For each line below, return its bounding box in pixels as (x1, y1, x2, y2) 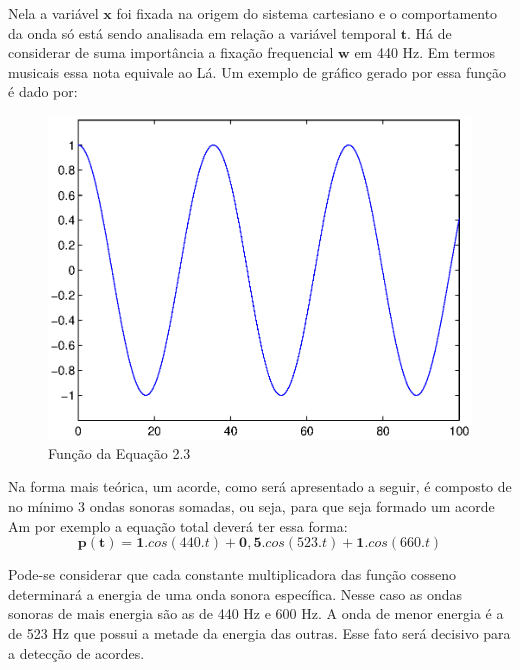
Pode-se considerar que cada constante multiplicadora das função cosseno (8, 564, 456, 585)
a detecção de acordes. (8, 642, 145, 663)
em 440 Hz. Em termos (354, 42, 496, 63)
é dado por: (8, 81, 78, 102)
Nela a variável (8, 3, 99, 23)
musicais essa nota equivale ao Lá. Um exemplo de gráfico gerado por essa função (8, 61, 507, 82)
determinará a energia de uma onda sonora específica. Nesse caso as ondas (8, 583, 463, 604)
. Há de (407, 22, 452, 43)
